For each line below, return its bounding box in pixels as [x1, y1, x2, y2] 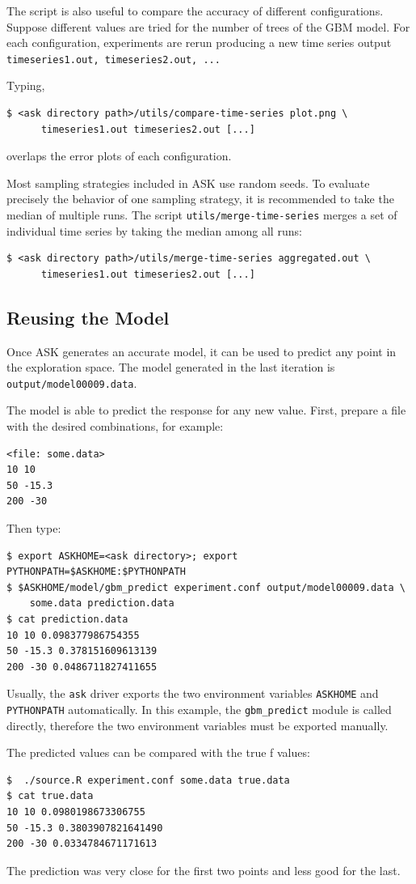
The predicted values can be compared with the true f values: [6, 744, 310, 761]
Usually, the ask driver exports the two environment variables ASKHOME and [6, 685, 379, 702]
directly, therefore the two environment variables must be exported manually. [6, 716, 389, 733]
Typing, [6, 77, 45, 94]
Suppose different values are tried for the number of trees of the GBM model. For [6, 18, 410, 35]
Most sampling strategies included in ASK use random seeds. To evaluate [6, 174, 370, 191]
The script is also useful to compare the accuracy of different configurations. [6, 2, 384, 19]
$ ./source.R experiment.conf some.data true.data [6, 774, 290, 786]
